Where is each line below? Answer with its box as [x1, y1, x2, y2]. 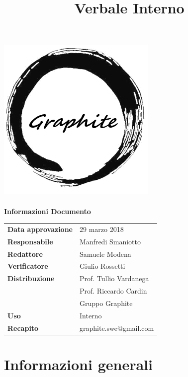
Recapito [7, 322, 39, 333]
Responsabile [7, 236, 53, 246]
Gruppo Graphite [80, 298, 133, 308]
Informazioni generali [4, 354, 153, 374]
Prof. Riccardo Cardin [80, 286, 147, 296]
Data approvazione [7, 224, 73, 234]
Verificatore [7, 261, 48, 271]
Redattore [7, 248, 43, 259]
